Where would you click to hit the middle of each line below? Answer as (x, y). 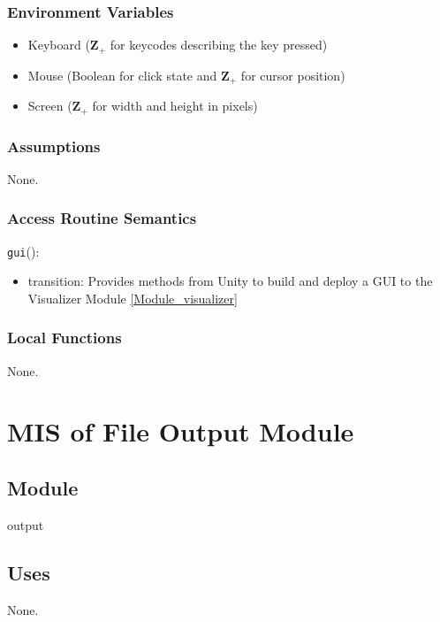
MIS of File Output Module (181, 431)
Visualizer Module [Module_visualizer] (133, 298)
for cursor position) (293, 75)
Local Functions (64, 338)
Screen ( (50, 106)
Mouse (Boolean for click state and (122, 75)
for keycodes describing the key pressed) (219, 45)
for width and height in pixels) (175, 106)
